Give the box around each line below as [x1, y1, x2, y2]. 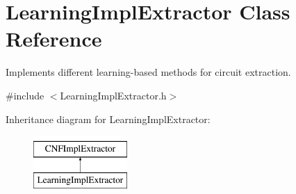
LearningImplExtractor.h [60, 88, 167, 102]
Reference [6, 24, 102, 53]
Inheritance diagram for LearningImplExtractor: [6, 111, 211, 126]
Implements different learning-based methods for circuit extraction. [6, 65, 291, 79]
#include [6, 88, 44, 102]
